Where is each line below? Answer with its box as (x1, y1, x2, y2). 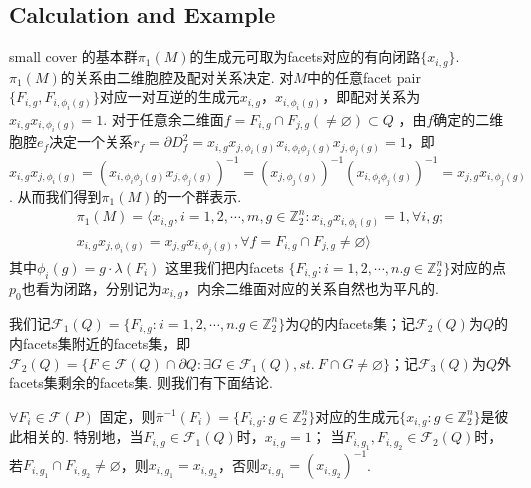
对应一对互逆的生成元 (99, 86, 240, 107)
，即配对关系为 (322, 86, 421, 107)
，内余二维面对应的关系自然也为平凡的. (183, 277, 439, 298)
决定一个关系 (49, 131, 134, 152)
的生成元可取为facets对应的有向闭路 (189, 46, 421, 67)
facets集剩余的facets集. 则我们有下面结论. (9, 372, 273, 393)
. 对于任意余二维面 (103, 108, 224, 129)
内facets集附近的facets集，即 (9, 332, 191, 353)
